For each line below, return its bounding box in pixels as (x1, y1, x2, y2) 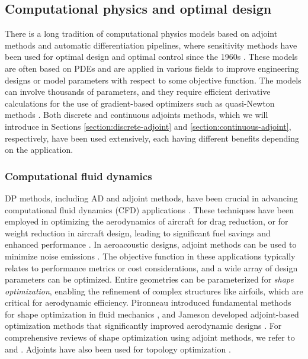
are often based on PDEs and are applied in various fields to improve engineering (5, 62, 299, 74)
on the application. (5, 143, 73, 156)
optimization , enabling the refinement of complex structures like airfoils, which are (5, 284, 303, 297)
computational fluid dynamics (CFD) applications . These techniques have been (5, 203, 294, 216)
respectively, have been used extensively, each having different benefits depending (5, 132, 299, 144)
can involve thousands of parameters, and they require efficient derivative (5, 85, 271, 98)
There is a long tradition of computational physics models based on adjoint (5, 27, 278, 40)
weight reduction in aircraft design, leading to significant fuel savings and (5, 226, 271, 239)
